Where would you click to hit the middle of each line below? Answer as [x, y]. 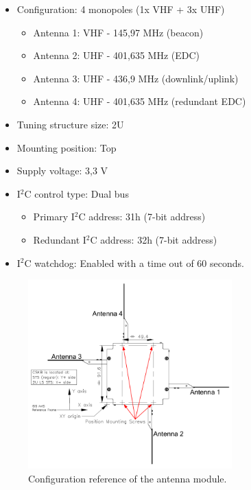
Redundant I [60, 239]
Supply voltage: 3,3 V [62, 171]
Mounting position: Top [67, 147]
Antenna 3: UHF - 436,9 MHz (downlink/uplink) [136, 78]
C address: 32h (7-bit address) [154, 239]
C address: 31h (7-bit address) [142, 217]
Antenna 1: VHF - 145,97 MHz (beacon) [118, 32]
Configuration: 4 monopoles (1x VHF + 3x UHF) [121, 9]
